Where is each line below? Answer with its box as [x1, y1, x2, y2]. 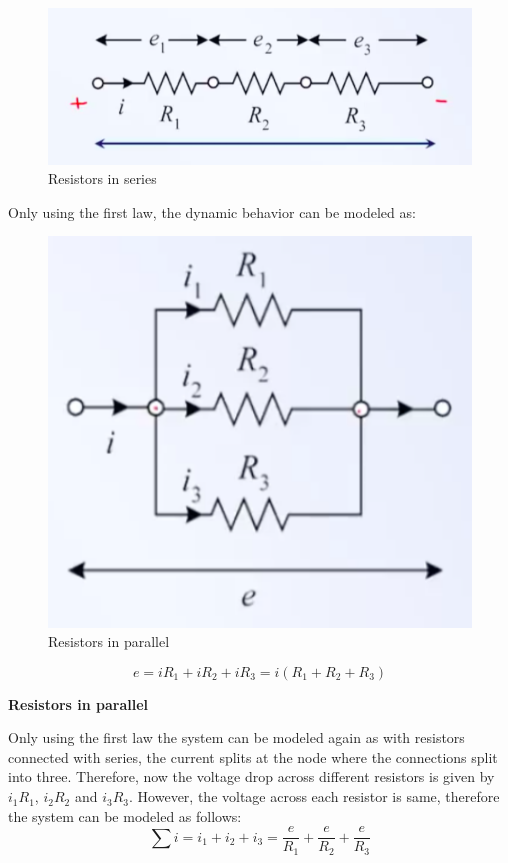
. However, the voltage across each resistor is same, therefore [129, 786, 500, 807]
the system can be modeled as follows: [8, 805, 242, 826]
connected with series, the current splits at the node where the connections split [8, 746, 498, 767]
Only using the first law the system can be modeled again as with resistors [8, 727, 465, 748]
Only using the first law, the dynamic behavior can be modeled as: [8, 201, 416, 222]
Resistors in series [48, 168, 157, 189]
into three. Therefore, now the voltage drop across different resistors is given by [8, 766, 495, 787]
